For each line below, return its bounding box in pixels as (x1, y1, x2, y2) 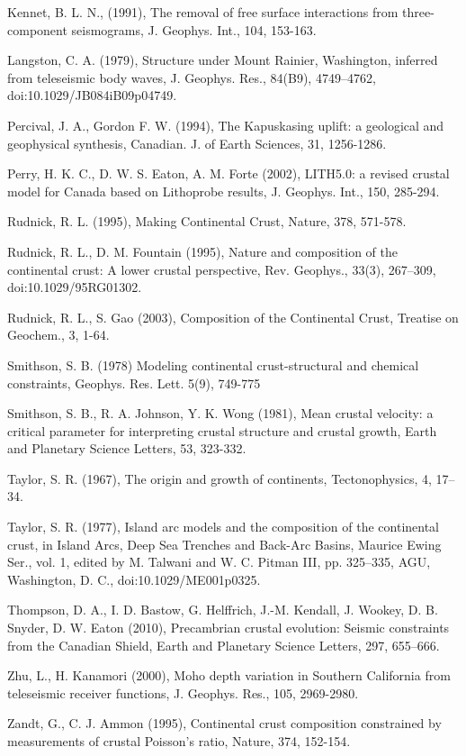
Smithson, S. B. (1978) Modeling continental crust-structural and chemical (7, 355, 419, 374)
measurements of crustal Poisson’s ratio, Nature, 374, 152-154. (7, 732, 351, 750)
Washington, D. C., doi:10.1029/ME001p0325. (7, 569, 261, 588)
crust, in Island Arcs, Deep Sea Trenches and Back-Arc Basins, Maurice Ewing (7, 534, 442, 553)
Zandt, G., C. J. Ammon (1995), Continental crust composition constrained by (7, 714, 442, 733)
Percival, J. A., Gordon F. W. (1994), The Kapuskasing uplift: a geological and (7, 115, 444, 134)
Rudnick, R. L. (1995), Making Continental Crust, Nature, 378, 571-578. (7, 212, 407, 231)
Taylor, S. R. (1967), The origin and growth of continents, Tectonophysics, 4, (7, 469, 432, 487)
